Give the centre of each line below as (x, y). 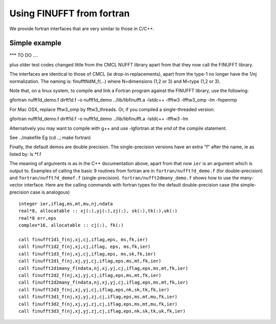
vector (16, 185)
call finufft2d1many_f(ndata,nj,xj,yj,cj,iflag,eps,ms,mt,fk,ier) (103, 268)
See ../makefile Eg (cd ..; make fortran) (50, 137)
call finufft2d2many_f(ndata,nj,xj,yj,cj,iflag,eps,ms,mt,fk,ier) (103, 283)
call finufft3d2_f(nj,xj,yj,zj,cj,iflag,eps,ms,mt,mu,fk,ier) (98, 304)
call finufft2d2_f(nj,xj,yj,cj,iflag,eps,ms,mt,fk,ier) (90, 275)
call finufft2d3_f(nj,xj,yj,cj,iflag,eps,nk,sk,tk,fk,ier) (94, 290)
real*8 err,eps (38, 218)
